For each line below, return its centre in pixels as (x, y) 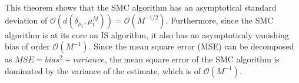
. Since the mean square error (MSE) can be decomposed (191, 46)
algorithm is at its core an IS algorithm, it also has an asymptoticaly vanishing (147, 34)
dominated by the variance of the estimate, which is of (103, 70)
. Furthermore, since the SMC (220, 20)
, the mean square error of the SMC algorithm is (192, 59)
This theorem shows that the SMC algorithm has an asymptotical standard (141, 7)
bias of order (27, 46)
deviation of (26, 20)
